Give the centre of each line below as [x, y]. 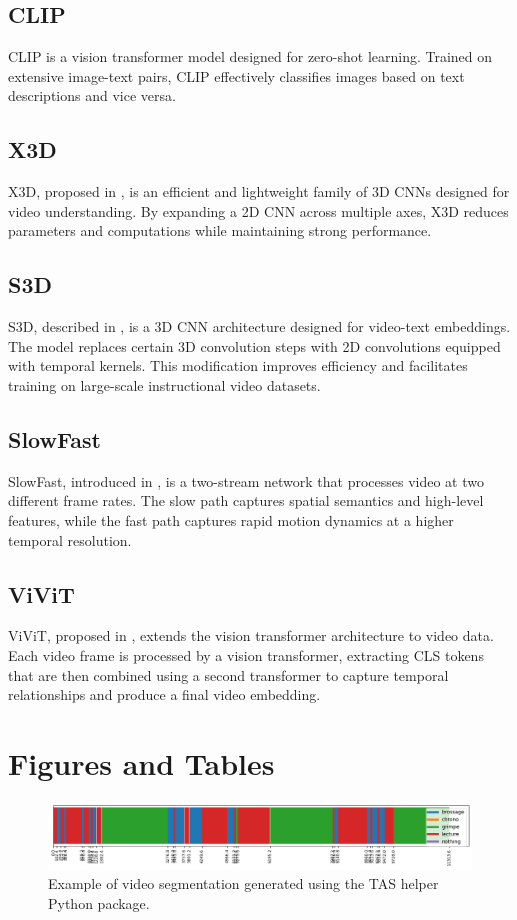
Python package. [99, 902]
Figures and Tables [141, 762]
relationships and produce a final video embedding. [164, 694]
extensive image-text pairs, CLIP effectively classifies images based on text [236, 75]
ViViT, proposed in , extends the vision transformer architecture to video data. [251, 635]
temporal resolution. [70, 539]
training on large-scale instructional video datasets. [164, 384]
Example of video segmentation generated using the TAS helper [243, 882]
